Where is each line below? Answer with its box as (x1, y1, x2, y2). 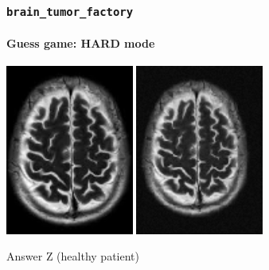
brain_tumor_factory (6, 5, 134, 18)
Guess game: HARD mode (6, 35, 155, 51)
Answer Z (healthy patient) (6, 248, 139, 264)
